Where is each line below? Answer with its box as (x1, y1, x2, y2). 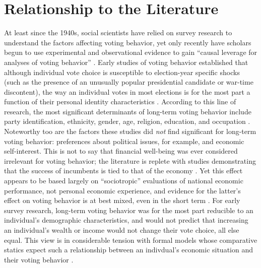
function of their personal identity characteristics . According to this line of (4, 96, 236, 107)
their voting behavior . (4, 254, 74, 264)
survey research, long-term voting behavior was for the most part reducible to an (4, 205, 253, 215)
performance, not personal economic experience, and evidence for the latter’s (4, 185, 241, 195)
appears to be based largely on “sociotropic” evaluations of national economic (4, 175, 243, 186)
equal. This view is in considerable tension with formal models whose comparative (4, 234, 257, 245)
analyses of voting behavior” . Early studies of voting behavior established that (4, 56, 248, 67)
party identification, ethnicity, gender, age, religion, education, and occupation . (4, 116, 250, 126)
